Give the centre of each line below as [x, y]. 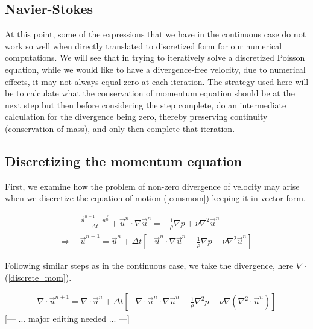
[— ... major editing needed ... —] [67, 318]
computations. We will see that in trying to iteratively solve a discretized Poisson [155, 58]
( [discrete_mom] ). [38, 277]
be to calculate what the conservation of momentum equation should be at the [150, 93]
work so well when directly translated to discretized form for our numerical [144, 45]
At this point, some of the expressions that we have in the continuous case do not [156, 34]
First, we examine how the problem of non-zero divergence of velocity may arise [152, 186]
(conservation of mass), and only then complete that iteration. [120, 128]
